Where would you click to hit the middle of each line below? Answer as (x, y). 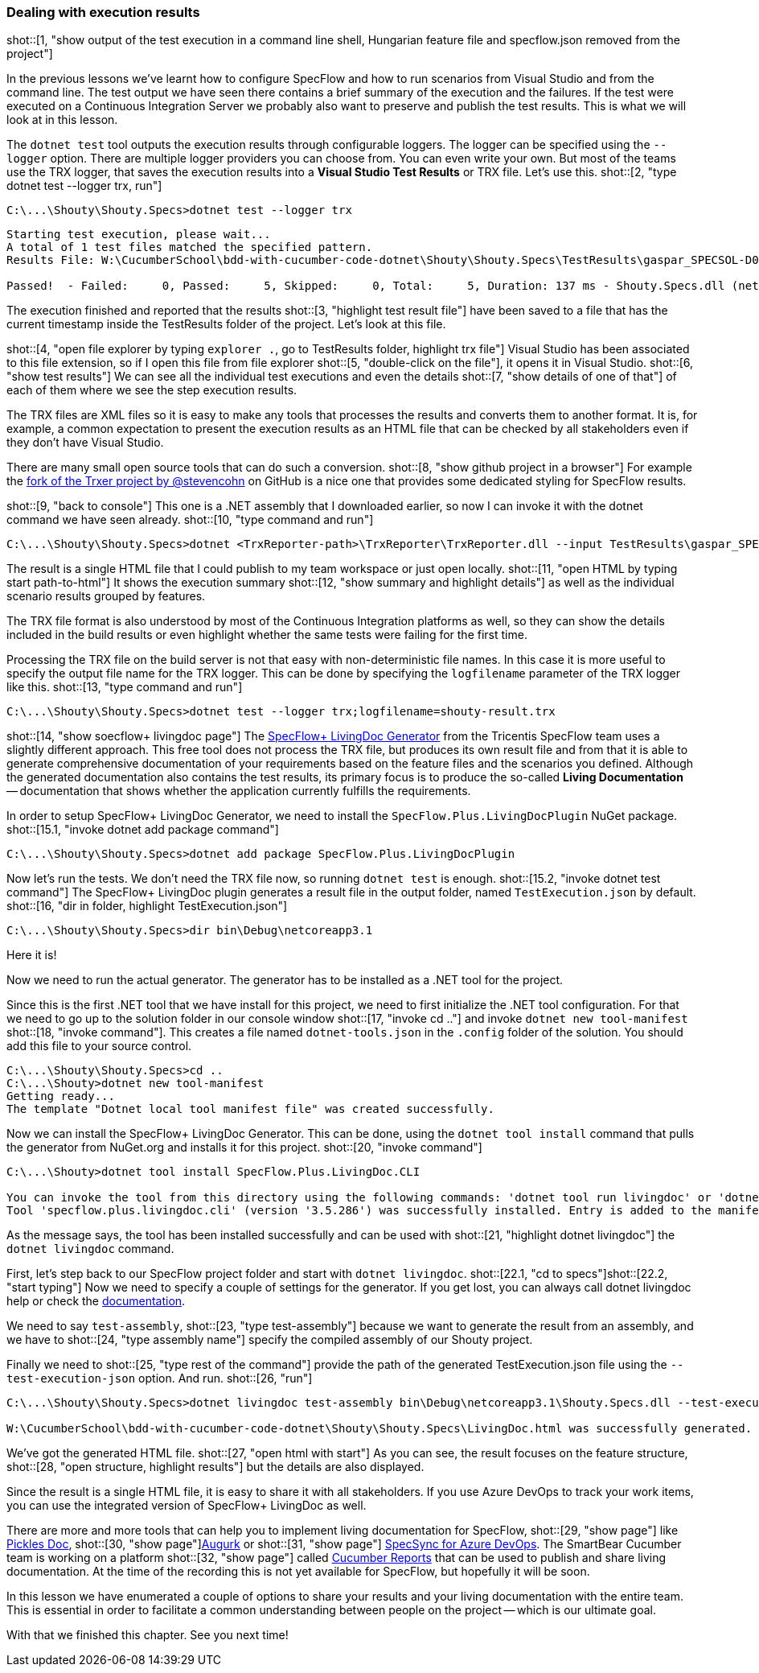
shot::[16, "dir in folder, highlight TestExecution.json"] (147, 906)
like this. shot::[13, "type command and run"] (125, 687)
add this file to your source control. (99, 1046)
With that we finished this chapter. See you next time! (148, 1635)
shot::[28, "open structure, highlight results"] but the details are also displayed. (215, 1467)
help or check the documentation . (96, 1301)
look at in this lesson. (62, 120)
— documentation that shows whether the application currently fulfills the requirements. (239, 791)
